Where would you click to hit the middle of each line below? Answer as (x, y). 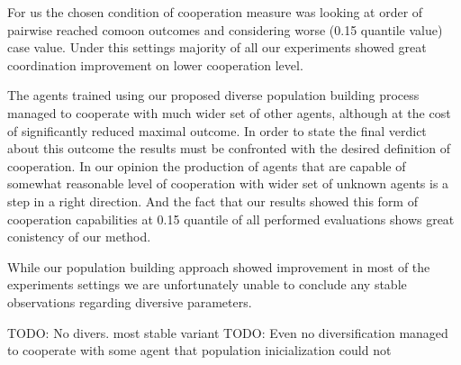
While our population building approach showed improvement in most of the (219, 266)
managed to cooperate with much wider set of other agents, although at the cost (229, 112)
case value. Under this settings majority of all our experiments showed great (217, 47)
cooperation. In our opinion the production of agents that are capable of (207, 165)
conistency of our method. (79, 237)
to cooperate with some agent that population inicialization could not (199, 350)
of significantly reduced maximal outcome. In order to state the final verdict (217, 130)
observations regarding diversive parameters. (130, 301)
